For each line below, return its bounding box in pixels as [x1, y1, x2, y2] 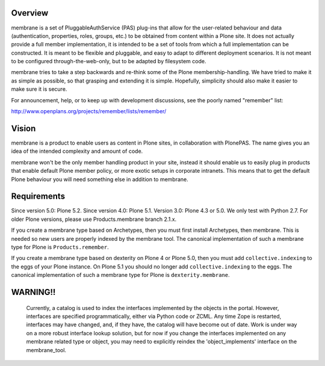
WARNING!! [11, 287, 56, 297]
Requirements [11, 191, 66, 202]
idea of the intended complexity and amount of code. [11, 147, 143, 155]
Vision [11, 123, 36, 134]
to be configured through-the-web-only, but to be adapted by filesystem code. [11, 58, 206, 65]
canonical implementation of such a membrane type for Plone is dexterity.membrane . [11, 271, 230, 279]
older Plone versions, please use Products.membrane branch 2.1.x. [11, 216, 177, 223]
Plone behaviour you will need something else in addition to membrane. [11, 175, 189, 183]
